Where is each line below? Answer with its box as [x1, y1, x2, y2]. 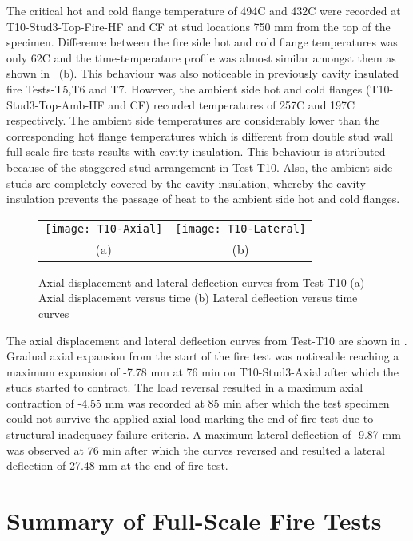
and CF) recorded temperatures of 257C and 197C [108, 96, 355, 113]
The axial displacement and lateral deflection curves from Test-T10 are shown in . [6, 332, 407, 348]
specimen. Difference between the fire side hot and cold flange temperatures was [6, 34, 398, 50]
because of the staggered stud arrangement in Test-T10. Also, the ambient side [6, 158, 393, 175]
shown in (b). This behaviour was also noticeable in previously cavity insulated [6, 65, 399, 82]
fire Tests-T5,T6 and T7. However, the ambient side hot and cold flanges [6, 80, 363, 97]
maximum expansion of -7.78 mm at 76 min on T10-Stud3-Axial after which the [6, 363, 399, 380]
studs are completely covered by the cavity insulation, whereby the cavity [6, 174, 366, 191]
